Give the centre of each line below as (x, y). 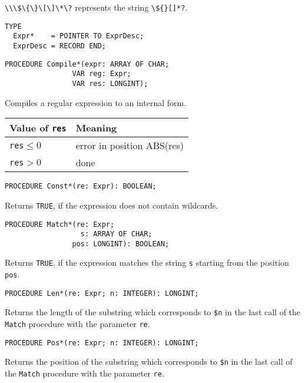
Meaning (96, 128)
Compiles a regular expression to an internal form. (96, 102)
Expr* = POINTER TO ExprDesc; (79, 36)
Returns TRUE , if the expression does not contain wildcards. (112, 205)
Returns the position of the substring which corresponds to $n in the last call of (149, 361)
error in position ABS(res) (130, 146)
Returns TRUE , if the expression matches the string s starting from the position (147, 263)
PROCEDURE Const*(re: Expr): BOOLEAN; (81, 186)
